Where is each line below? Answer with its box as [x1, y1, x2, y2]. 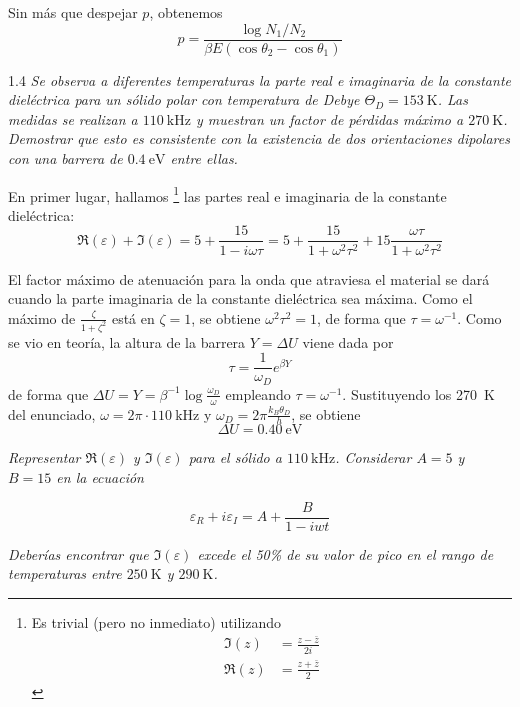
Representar [8, 447, 81, 468]
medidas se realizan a [8, 108, 138, 129]
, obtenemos [149, 2, 223, 22]
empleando [225, 383, 291, 404]
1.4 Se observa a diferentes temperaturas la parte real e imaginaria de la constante [8, 69, 511, 90]
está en [111, 307, 155, 328]
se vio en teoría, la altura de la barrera [8, 331, 246, 352]
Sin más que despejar [8, 2, 138, 22]
